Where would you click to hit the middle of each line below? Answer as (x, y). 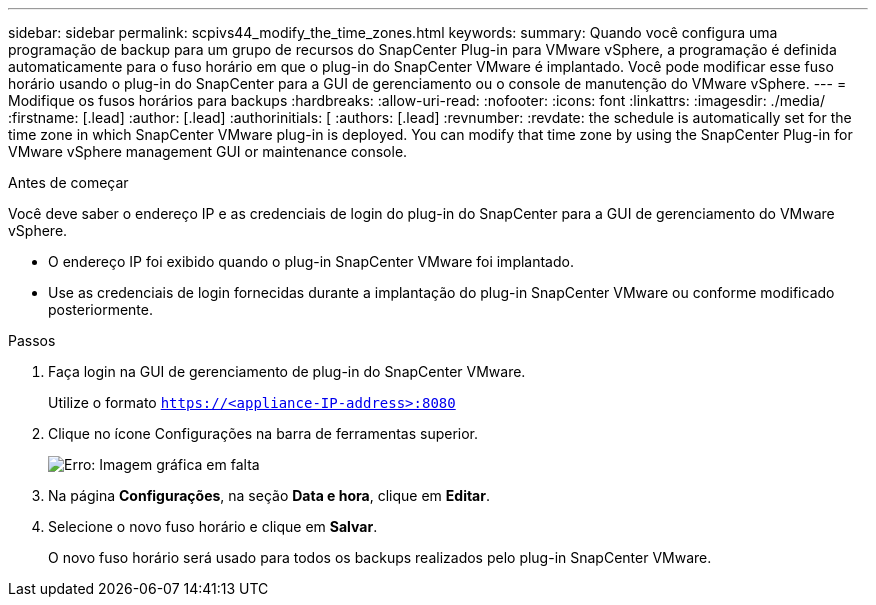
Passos (32, 340)
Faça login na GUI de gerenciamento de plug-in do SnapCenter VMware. (287, 371)
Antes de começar (68, 182)
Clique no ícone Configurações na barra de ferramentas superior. (263, 433)
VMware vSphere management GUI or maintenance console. (208, 151)
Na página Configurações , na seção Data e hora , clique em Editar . (269, 495)
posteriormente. (100, 309)
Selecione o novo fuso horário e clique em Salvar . (213, 526)
